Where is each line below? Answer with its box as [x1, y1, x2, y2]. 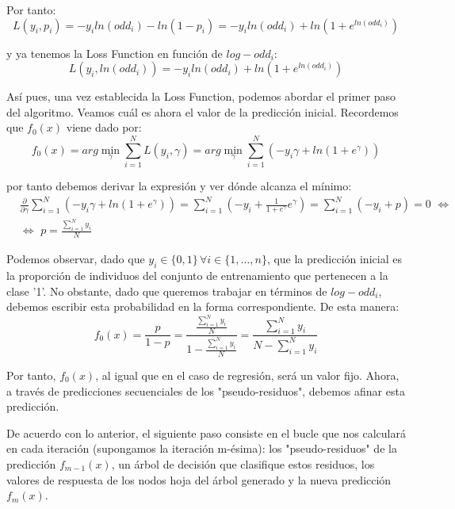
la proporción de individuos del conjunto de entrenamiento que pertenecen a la [6, 267, 388, 284]
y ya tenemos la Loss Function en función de [6, 44, 223, 61]
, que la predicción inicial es [266, 251, 402, 267]
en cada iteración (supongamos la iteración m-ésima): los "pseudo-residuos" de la [6, 440, 397, 457]
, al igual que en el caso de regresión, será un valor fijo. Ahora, [95, 366, 400, 383]
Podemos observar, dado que [6, 251, 145, 267]
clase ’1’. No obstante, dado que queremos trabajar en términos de [6, 282, 327, 299]
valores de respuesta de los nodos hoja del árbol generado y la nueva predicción [6, 471, 392, 488]
